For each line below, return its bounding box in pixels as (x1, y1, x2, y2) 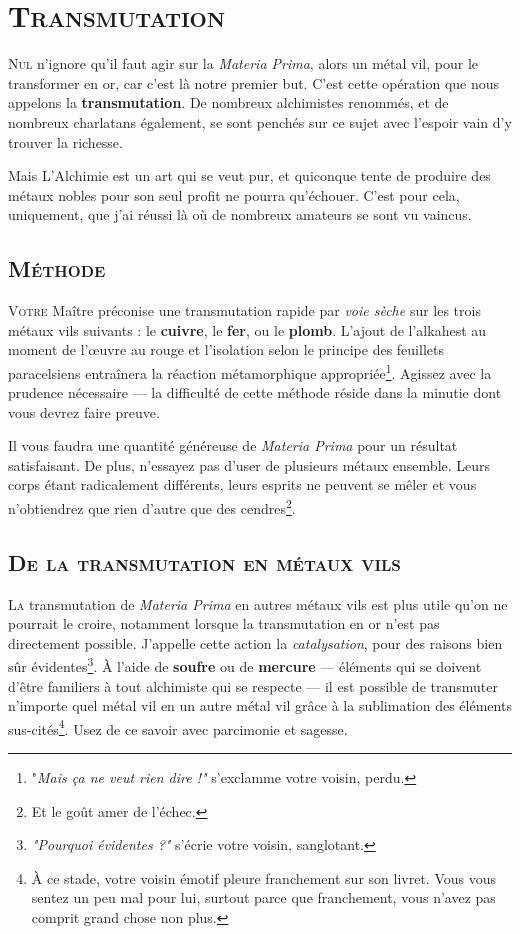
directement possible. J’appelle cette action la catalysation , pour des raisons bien (8, 632, 503, 653)
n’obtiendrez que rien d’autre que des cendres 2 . (8, 495, 296, 518)
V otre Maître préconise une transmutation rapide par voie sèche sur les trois (8, 300, 481, 321)
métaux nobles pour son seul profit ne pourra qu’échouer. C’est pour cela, (8, 184, 460, 205)
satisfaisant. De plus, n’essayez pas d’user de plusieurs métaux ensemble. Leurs (8, 454, 491, 475)
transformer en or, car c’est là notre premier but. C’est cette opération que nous (8, 72, 500, 93)
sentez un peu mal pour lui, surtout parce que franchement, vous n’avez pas (31, 887, 496, 908)
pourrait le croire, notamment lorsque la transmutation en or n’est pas (8, 613, 440, 634)
